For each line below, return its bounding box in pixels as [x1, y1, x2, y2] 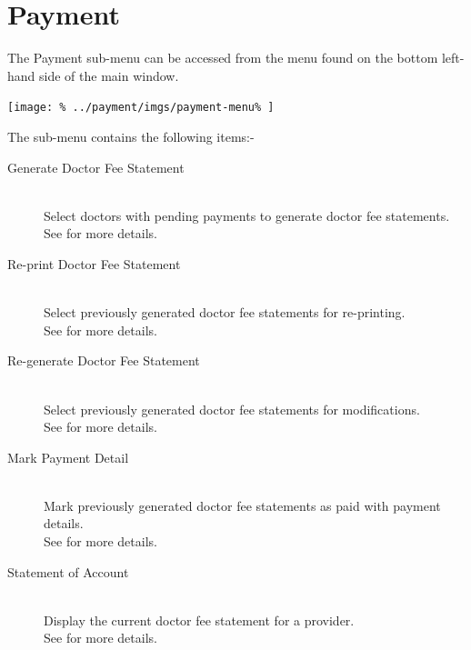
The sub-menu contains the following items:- [7, 126, 255, 145]
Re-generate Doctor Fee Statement [7, 351, 200, 370]
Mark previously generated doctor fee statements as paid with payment [44, 495, 441, 515]
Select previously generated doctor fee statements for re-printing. [44, 303, 406, 322]
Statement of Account [7, 562, 129, 581]
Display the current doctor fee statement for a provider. [44, 610, 355, 629]
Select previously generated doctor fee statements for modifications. [44, 399, 420, 418]
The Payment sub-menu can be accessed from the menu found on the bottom [7, 48, 438, 67]
